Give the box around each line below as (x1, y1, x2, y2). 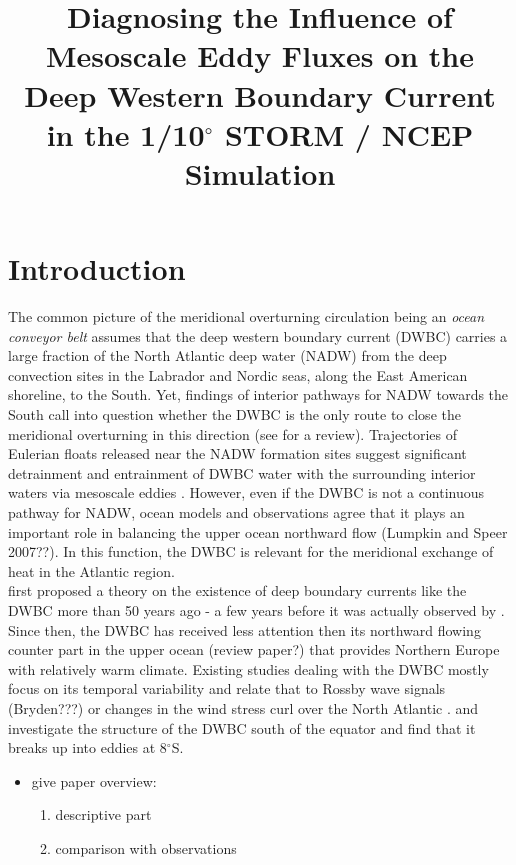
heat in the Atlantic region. (8, 560, 175, 581)
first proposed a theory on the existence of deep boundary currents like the (8, 580, 467, 601)
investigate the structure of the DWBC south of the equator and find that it (8, 717, 476, 738)
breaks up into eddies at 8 (8, 737, 167, 758)
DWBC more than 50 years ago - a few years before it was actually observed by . (8, 599, 505, 620)
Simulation (184, 152, 336, 193)
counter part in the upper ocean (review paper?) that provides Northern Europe (8, 639, 500, 660)
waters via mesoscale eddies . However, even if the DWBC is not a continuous (8, 482, 485, 503)
